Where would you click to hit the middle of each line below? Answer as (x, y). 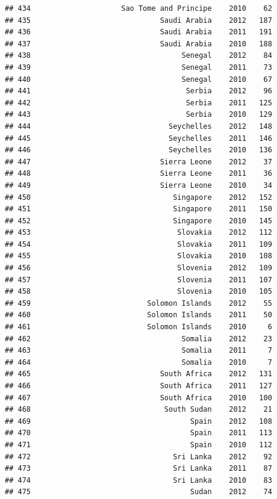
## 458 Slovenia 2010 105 (138, 292)
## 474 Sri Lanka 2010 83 (138, 480)
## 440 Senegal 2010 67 (138, 79)
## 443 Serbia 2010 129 (138, 115)
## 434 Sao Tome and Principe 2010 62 (138, 8)
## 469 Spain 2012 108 (138, 421)
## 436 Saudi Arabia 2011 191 (138, 32)
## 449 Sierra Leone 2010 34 (138, 185)
